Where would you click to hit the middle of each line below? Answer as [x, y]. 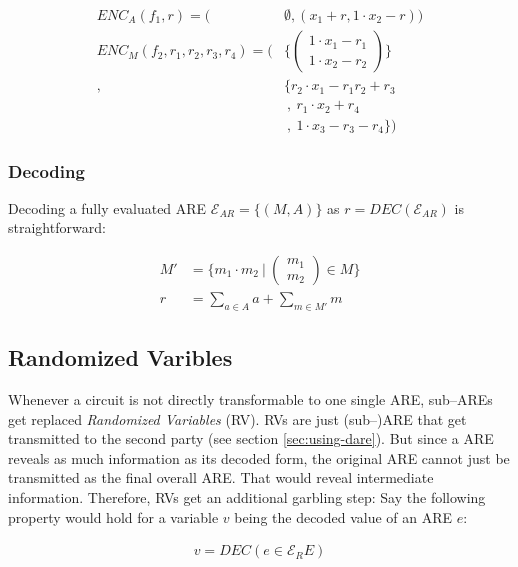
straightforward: [57, 227]
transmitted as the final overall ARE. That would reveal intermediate [221, 477]
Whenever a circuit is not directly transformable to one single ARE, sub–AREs [250, 399]
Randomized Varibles [120, 357]
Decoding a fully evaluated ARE [107, 207]
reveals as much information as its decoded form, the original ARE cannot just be [259, 457]
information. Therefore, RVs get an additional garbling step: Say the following [247, 497]
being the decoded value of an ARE [343, 516]
